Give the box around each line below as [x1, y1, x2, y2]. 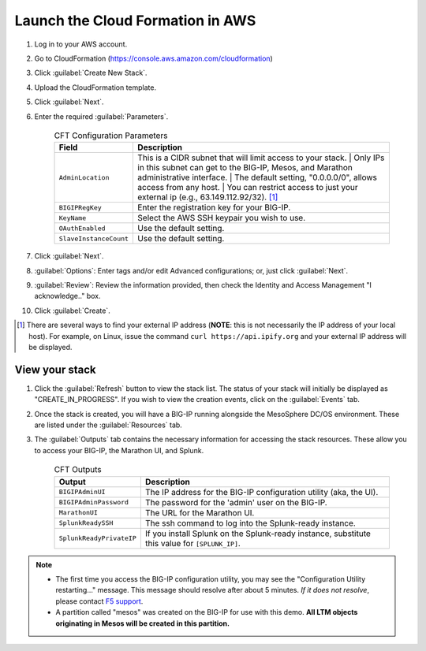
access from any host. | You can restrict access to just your [137, 182, 358, 193]
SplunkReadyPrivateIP [58, 534, 137, 543]
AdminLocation [58, 173, 110, 181]
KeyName [58, 214, 87, 222]
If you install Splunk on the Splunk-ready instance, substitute [144, 528, 371, 539]
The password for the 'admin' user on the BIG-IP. [144, 497, 327, 508]
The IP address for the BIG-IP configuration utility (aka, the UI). [144, 486, 379, 497]
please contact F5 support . [55, 596, 144, 606]
